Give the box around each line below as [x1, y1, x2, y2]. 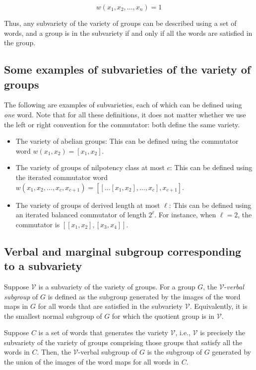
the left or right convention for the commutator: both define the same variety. [4, 119, 240, 129]
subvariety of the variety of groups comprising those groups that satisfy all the [4, 337, 243, 347]
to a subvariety [4, 258, 82, 274]
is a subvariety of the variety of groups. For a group [38, 281, 195, 291]
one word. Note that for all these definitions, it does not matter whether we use [4, 109, 246, 119]
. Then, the [37, 347, 71, 357]
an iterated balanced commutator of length [15, 209, 146, 220]
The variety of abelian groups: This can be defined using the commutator [15, 136, 239, 146]
